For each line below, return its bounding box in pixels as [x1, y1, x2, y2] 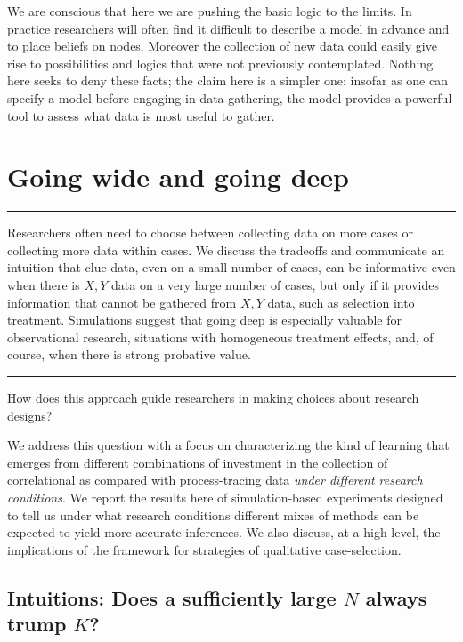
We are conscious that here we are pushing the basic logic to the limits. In [7, 2, 412, 20]
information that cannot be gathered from [7, 293, 237, 311]
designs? [7, 405, 53, 424]
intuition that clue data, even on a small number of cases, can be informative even [7, 258, 456, 277]
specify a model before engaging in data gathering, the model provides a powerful [7, 88, 452, 107]
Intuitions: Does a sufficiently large [7, 583, 337, 611]
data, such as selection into [267, 293, 415, 311]
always [365, 583, 427, 611]
